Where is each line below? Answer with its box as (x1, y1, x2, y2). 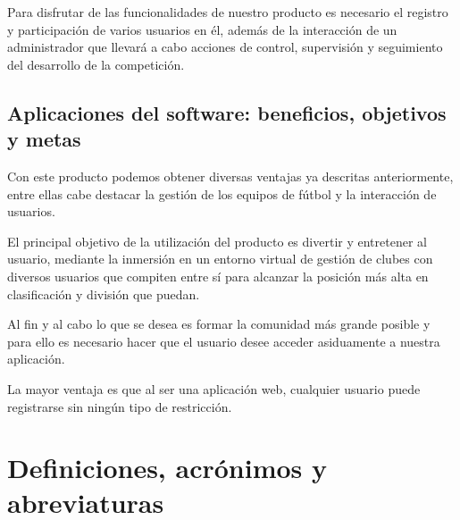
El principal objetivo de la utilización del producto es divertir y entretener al (7, 231, 427, 250)
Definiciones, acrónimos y (7, 449, 328, 486)
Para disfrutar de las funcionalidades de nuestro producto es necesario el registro (7, 3, 448, 21)
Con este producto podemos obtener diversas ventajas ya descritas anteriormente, (7, 166, 454, 185)
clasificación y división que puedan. (7, 284, 200, 303)
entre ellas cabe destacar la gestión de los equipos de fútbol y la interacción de (7, 184, 437, 203)
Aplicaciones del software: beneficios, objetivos (7, 98, 447, 126)
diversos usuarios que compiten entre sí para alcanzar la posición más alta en (7, 266, 429, 285)
